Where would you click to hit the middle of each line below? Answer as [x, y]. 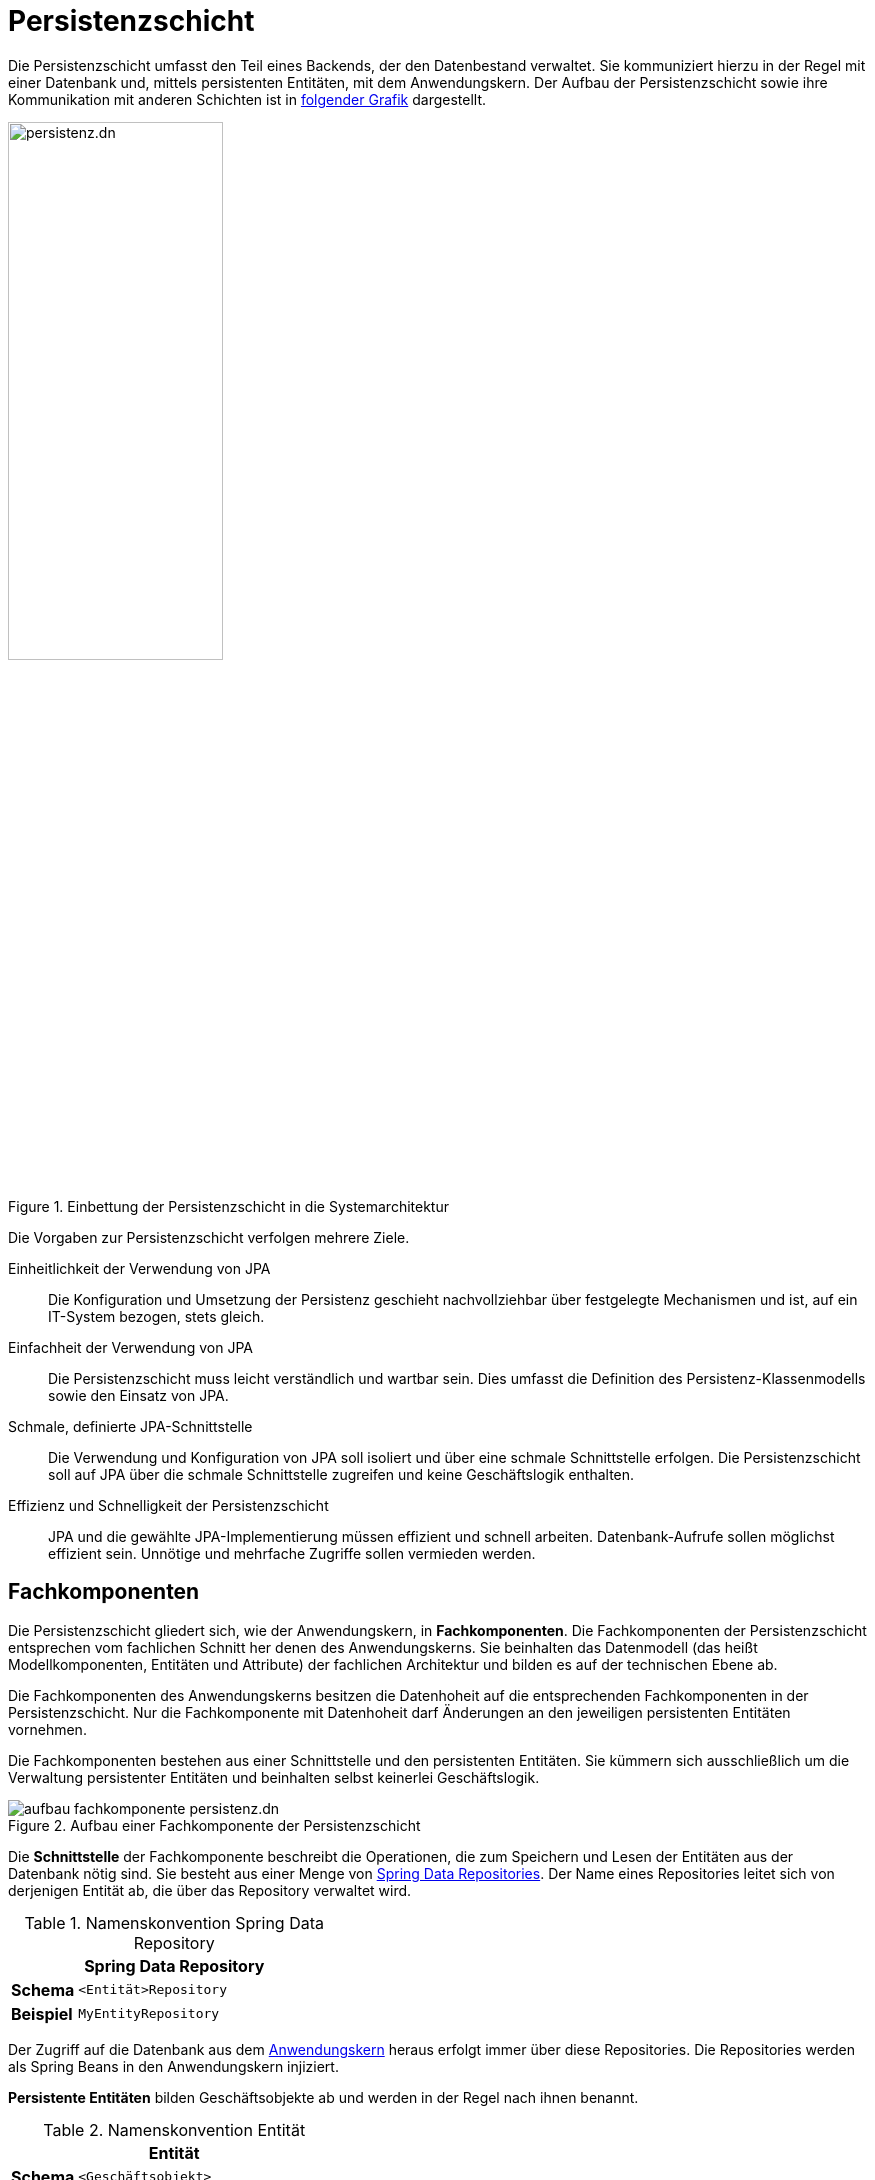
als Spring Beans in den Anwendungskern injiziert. [173, 2066]
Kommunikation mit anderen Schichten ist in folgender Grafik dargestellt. [247, 99]
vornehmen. [47, 1729]
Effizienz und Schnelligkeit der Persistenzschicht [168, 1505]
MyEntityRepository [149, 2014]
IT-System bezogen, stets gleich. [156, 1316]
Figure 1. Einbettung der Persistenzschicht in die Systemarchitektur [228, 1206]
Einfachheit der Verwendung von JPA [131, 1347]
